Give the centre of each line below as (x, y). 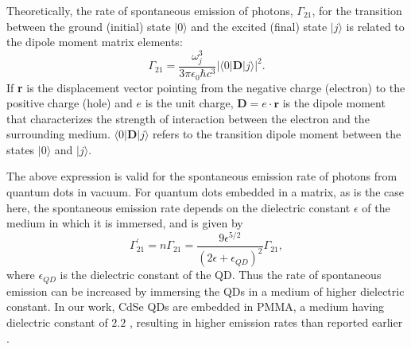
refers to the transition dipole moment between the (277, 134)
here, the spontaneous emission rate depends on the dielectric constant (178, 207)
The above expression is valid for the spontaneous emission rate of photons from (202, 176)
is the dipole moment (334, 103)
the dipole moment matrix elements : (95, 42)
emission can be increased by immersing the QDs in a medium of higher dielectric (205, 291)
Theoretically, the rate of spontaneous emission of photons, (150, 10)
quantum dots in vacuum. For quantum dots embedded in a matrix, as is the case (205, 192)
